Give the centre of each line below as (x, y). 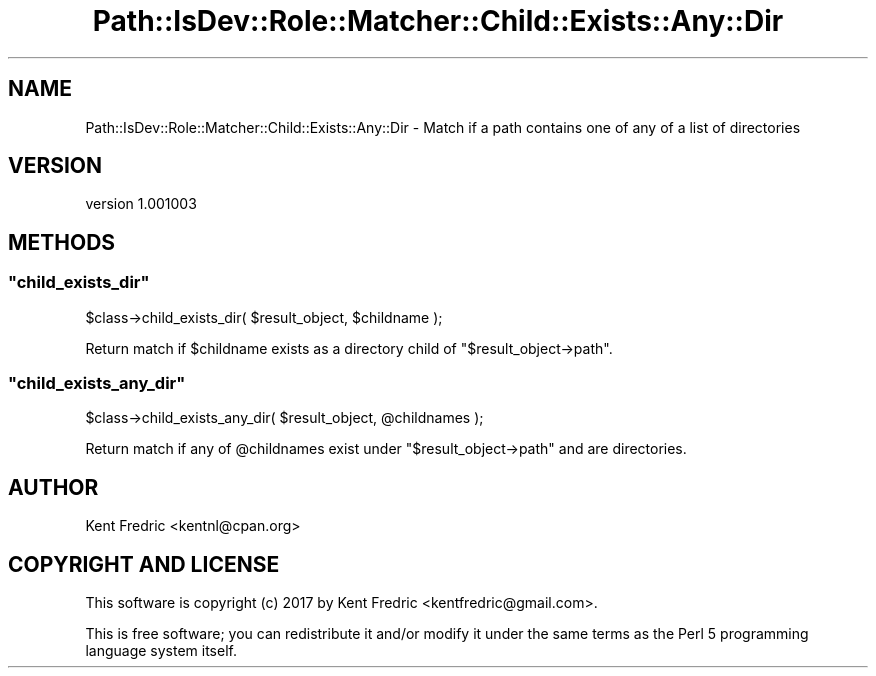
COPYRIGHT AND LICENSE (144, 564)
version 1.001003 (141, 204)
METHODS (62, 242)
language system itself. (161, 651)
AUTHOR (53, 487)
